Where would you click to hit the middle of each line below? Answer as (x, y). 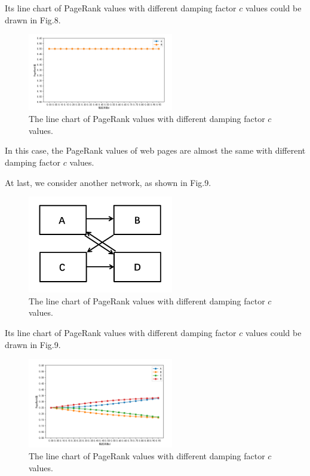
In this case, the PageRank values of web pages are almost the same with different (155, 150)
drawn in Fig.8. (33, 19)
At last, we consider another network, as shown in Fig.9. (108, 182)
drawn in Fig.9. (33, 344)
